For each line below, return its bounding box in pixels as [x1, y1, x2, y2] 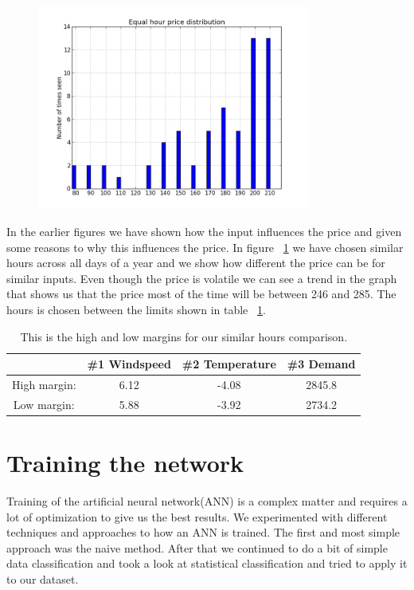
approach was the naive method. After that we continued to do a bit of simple [6, 539, 388, 556]
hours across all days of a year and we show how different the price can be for [6, 254, 385, 271]
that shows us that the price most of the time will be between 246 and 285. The [6, 285, 396, 302]
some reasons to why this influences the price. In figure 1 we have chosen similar [6, 238, 404, 255]
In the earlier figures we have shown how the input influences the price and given [6, 222, 402, 239]
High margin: [12, 376, 76, 392]
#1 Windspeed [87, 356, 171, 372]
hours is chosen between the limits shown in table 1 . [6, 301, 266, 317]
